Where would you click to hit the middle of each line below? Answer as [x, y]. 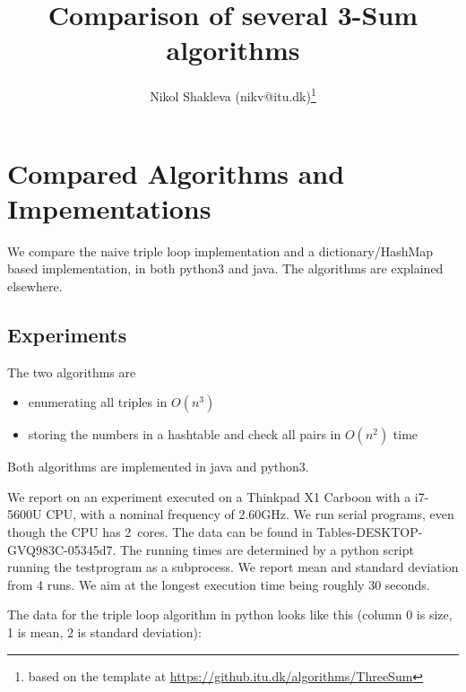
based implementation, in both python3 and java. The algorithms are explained [225, 268]
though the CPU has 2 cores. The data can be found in [160, 532]
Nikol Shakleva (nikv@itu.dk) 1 [233, 95]
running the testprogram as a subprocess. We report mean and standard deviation [233, 567]
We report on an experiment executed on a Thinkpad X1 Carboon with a [209, 496]
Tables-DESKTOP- [370, 532]
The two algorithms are [72, 372]
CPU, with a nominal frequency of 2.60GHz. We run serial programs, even [250, 514]
